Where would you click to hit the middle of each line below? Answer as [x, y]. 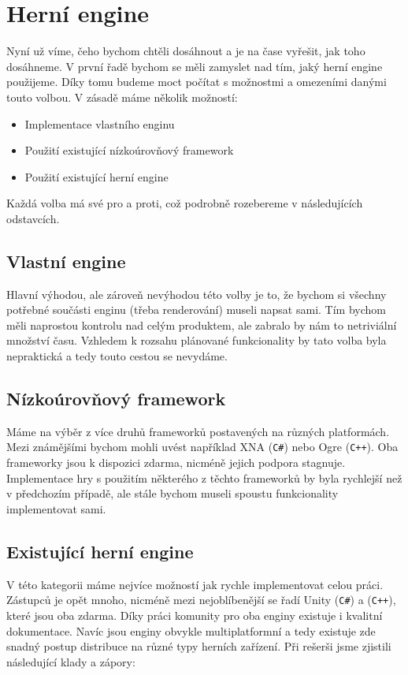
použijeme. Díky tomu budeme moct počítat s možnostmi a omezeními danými [197, 82]
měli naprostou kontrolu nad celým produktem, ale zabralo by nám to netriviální [202, 324]
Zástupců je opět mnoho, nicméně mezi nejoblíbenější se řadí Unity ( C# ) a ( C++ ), [201, 600]
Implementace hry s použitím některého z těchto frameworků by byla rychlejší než [204, 477]
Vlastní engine [66, 261]
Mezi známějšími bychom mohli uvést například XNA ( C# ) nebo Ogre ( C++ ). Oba [202, 447]
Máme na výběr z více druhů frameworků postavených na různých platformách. [198, 431]
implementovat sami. [56, 508]
